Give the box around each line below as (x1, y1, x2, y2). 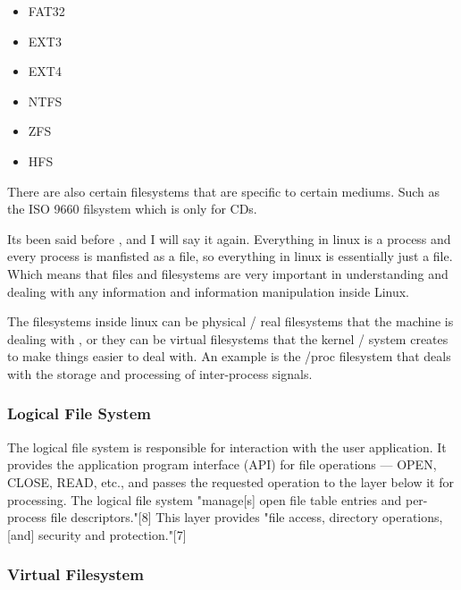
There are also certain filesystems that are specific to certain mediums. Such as (7, 181, 440, 200)
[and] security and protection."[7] (7, 525, 187, 544)
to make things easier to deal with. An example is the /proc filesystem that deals (7, 347, 451, 366)
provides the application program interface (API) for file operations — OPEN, (7, 455, 437, 474)
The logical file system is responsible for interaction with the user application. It (7, 437, 447, 456)
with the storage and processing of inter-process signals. (7, 364, 313, 383)
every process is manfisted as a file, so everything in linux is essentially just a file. (7, 247, 453, 265)
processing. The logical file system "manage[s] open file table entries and (7, 490, 402, 509)
